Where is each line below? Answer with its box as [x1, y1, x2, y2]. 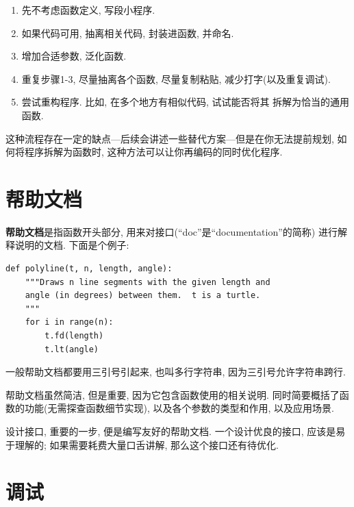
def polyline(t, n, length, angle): [5, 264, 173, 274]
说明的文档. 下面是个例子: [14, 238, 129, 252]
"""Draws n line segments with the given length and [25, 277, 270, 287]
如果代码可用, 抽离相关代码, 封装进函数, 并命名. [21, 25, 234, 40]
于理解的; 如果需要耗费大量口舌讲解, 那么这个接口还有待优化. [5, 437, 279, 452]
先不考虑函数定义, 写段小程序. [21, 3, 155, 16]
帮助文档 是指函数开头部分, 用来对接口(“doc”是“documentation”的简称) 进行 [5, 224, 338, 238]
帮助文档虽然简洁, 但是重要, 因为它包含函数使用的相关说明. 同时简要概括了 [5, 387, 340, 401]
